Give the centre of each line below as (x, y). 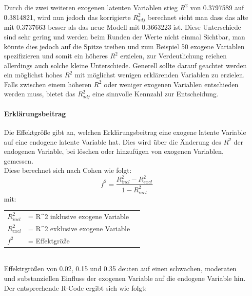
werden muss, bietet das (40, 94)
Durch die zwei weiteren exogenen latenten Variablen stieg (91, 7)
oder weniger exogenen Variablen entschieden (171, 84)
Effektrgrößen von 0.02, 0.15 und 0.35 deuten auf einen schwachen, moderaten (120, 268)
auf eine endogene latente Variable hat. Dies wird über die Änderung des (113, 141)
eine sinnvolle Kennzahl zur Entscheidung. (155, 94)
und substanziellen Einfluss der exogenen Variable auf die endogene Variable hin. (125, 278)
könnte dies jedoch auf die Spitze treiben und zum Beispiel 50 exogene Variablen (124, 46)
